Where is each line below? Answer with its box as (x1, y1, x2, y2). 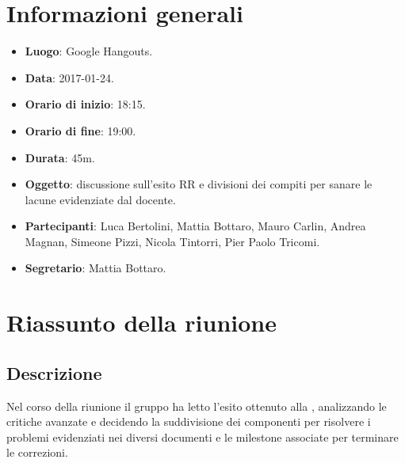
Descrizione (6, 360, 102, 385)
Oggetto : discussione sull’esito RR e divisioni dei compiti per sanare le (25, 176, 373, 192)
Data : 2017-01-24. (25, 69, 114, 85)
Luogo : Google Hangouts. (25, 43, 153, 59)
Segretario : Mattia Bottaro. (25, 260, 166, 276)
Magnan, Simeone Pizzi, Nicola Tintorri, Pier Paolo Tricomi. (25, 233, 320, 249)
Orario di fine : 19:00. (25, 122, 136, 139)
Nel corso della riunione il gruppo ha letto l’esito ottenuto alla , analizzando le (6, 397, 387, 414)
